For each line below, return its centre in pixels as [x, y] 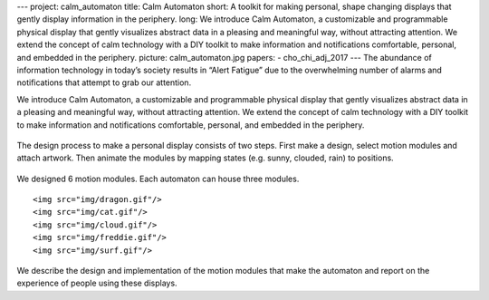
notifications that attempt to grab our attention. [104, 82]
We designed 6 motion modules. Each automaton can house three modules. [158, 179]
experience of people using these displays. [97, 283]
